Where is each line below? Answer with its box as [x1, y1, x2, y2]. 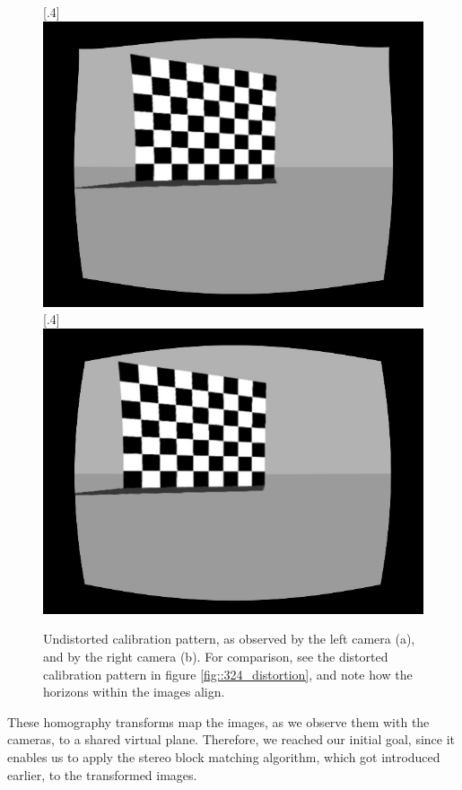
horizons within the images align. [43, 682, 225, 701]
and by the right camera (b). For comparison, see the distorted [43, 646, 388, 665]
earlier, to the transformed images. [7, 765, 197, 784]
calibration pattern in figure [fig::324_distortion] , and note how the [43, 664, 413, 683]
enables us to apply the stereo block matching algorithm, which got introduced [7, 747, 440, 766]
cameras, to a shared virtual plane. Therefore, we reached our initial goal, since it [7, 730, 456, 749]
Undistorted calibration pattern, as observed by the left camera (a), [43, 629, 415, 648]
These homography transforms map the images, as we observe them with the [7, 712, 430, 731]
